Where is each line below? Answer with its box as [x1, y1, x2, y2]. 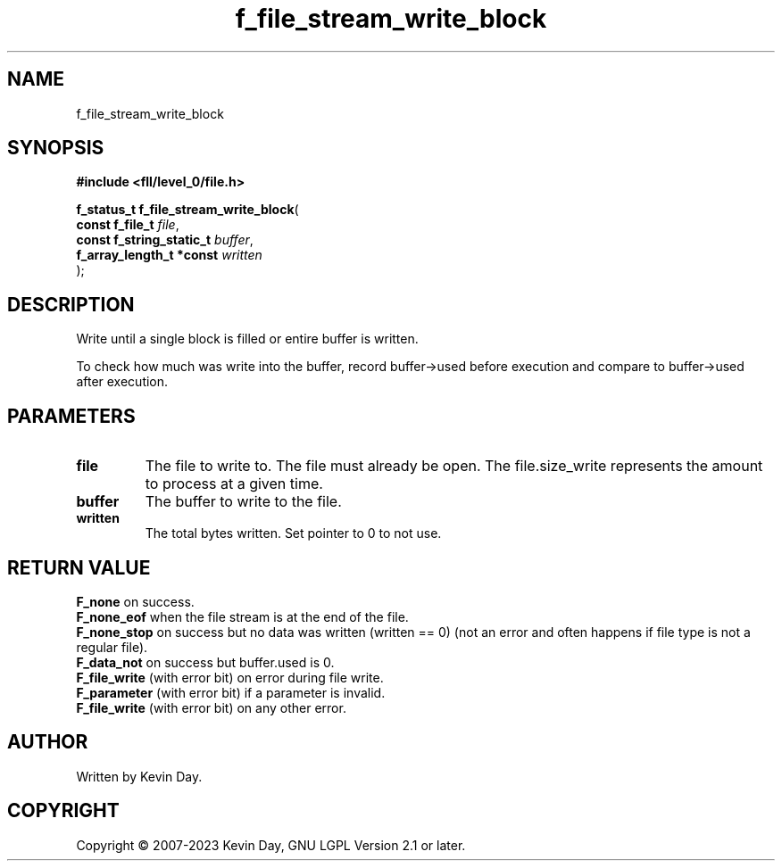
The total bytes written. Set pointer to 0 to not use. [145, 525, 442, 541]
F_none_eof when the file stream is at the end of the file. [76, 608, 409, 624]
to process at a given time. [145, 475, 323, 493]
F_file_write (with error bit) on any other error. [76, 699, 346, 715]
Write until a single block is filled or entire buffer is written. [76, 331, 419, 347]
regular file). [76, 639, 148, 655]
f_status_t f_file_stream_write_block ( [76, 202, 299, 218]
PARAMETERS [7, 404, 136, 427]
